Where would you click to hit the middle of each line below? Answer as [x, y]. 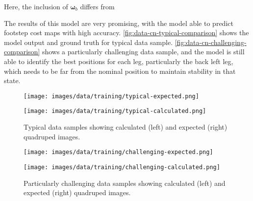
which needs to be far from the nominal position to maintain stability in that [120, 71]
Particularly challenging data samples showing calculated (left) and [125, 183]
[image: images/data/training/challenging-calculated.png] [122, 167]
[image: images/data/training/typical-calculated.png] [115, 111]
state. [12, 80]
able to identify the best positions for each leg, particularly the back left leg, [119, 61]
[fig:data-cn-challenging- [211, 42]
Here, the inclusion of [36, 6]
